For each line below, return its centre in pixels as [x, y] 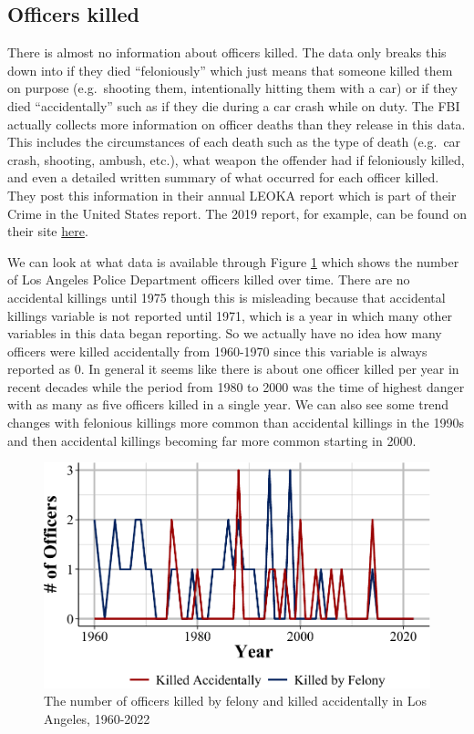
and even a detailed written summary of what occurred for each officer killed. [223, 177]
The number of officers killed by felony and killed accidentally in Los [236, 701]
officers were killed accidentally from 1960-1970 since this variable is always [217, 351]
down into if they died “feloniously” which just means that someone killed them [230, 70]
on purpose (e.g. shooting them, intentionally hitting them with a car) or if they [232, 88]
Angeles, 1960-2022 [97, 718]
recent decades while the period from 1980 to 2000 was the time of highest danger [236, 386]
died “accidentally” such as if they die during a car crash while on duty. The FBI [234, 105]
